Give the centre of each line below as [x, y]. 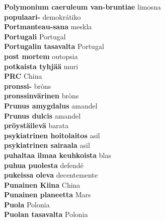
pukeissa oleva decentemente [51, 175]
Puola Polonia [27, 204]
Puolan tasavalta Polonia [46, 214]
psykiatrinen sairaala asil [47, 145]
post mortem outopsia [41, 56]
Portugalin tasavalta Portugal [54, 46]
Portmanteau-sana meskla [48, 26]
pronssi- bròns [28, 86]
